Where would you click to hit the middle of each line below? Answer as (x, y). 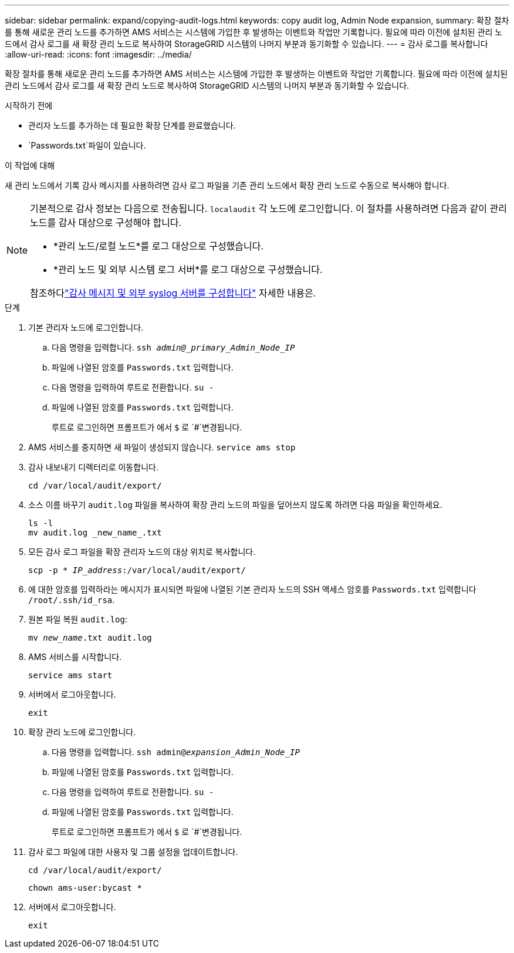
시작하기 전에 (29, 105)
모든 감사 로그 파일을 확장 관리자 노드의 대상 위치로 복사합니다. (142, 552)
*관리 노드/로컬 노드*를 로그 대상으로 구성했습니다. (159, 246)
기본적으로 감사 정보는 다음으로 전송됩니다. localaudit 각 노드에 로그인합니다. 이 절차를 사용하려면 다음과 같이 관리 (268, 208)
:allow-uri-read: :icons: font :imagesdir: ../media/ (98, 54)
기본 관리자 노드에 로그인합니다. (86, 327)
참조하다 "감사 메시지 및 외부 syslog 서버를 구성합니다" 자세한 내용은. (173, 293)
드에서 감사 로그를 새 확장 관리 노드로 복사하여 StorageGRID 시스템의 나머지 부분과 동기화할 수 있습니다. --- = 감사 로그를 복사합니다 (246, 44)
